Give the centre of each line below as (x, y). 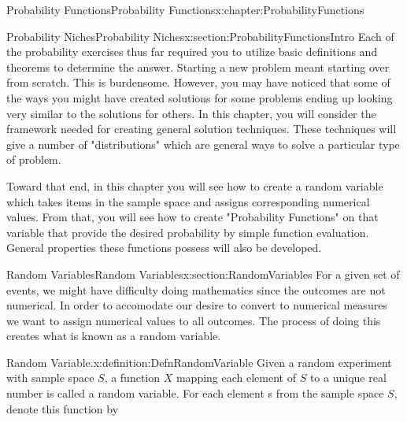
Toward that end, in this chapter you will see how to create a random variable (195, 185)
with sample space (50, 378)
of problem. (34, 159)
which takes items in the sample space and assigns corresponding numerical (188, 201)
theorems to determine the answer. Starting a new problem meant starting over (198, 67)
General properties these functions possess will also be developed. (164, 248)
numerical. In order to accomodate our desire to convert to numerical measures (197, 305)
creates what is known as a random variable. (114, 336)
